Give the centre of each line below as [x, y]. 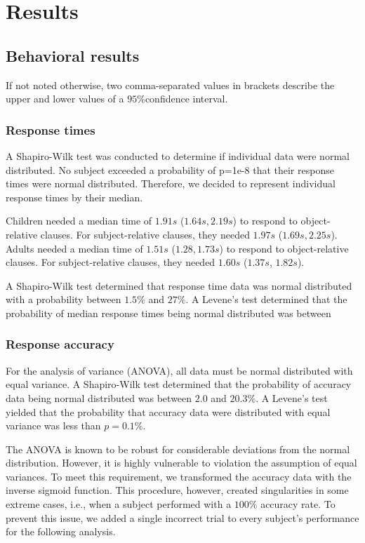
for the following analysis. [61, 531]
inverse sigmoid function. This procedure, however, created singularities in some [177, 490]
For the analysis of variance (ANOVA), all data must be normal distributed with [179, 370]
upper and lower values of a [65, 99]
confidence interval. [186, 99]
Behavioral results [73, 55]
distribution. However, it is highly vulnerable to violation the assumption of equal [181, 463]
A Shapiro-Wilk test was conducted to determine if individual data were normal [178, 155]
